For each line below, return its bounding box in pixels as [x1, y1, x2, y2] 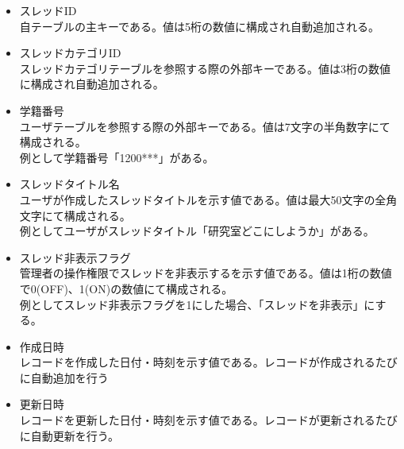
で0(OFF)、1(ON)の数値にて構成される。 [19, 280, 233, 296]
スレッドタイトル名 [19, 176, 120, 192]
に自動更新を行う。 [19, 427, 119, 443]
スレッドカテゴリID [19, 45, 121, 61]
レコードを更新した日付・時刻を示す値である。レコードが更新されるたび [19, 412, 398, 428]
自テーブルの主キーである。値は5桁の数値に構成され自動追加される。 [19, 17, 379, 34]
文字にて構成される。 [19, 207, 131, 223]
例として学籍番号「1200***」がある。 [19, 149, 214, 165]
